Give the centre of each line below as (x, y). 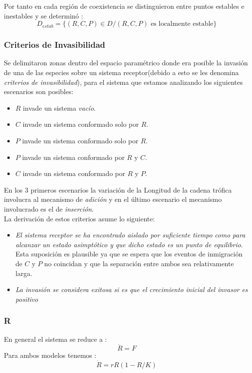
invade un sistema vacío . (59, 108)
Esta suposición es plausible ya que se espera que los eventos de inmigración (129, 254)
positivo (27, 299)
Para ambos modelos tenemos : (50, 355)
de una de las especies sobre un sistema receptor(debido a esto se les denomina (121, 72)
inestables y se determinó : (44, 15)
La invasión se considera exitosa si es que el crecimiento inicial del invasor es (132, 289)
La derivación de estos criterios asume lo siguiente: (79, 218)
